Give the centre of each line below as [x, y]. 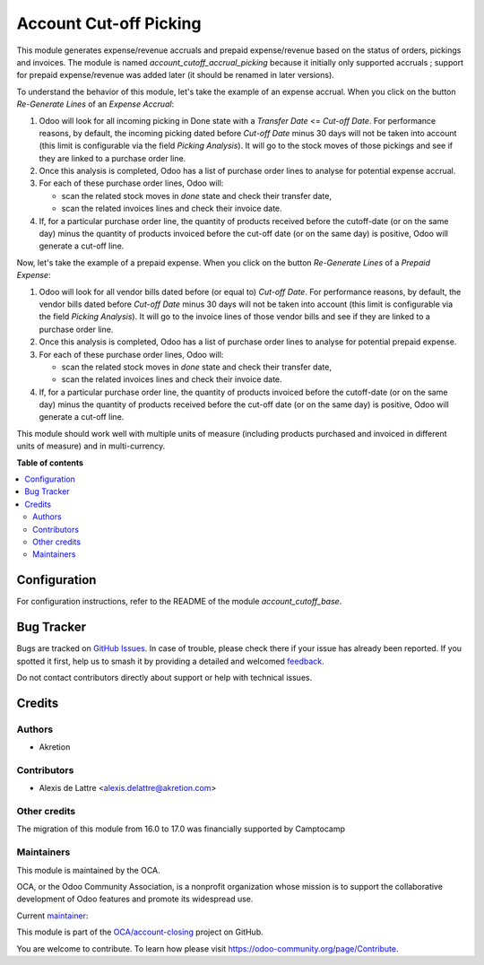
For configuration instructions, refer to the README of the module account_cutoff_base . [179, 602]
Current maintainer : [52, 916]
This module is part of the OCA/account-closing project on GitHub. [140, 932]
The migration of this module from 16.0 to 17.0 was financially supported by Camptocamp [181, 829]
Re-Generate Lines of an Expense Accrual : [95, 104]
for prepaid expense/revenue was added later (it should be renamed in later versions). [176, 75]
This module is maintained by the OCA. [88, 870]
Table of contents [50, 463]
